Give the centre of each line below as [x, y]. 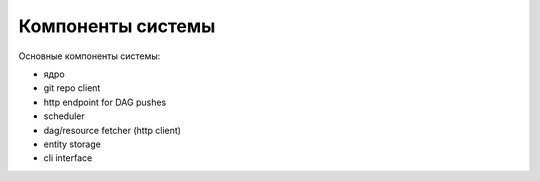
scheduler [64, 116]
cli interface [68, 158]
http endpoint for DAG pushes [105, 102]
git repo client [72, 88]
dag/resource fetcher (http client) [112, 130]
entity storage [72, 144]
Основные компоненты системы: [89, 56]
